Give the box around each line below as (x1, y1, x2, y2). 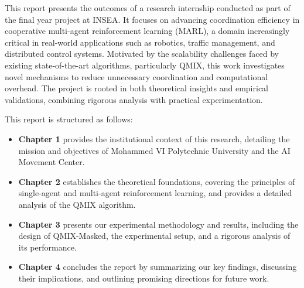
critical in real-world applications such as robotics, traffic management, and (5, 36, 275, 48)
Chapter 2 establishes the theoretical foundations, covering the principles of (18, 175, 295, 187)
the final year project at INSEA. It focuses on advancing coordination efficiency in (5, 13, 300, 25)
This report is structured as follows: (5, 113, 133, 125)
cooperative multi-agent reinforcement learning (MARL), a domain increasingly (5, 25, 290, 37)
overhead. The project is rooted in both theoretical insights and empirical (5, 82, 269, 94)
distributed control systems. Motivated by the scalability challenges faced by (5, 47, 279, 60)
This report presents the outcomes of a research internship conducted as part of (5, 2, 291, 13)
